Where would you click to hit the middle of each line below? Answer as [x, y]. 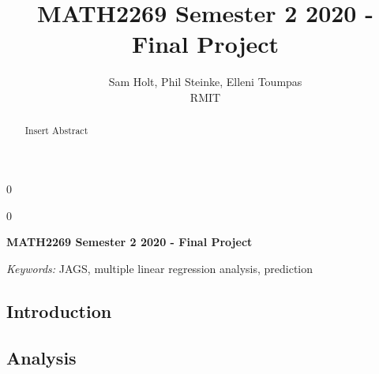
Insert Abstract [56, 131]
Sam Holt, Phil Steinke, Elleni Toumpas [205, 82]
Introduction [59, 310]
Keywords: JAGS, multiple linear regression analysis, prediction [160, 268]
